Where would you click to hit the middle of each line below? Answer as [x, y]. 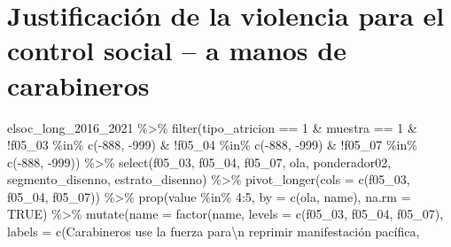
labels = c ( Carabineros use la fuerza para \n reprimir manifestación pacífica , [214, 232]
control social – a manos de [177, 50]
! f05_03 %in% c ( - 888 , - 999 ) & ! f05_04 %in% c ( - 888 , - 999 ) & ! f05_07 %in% [212, 145]
